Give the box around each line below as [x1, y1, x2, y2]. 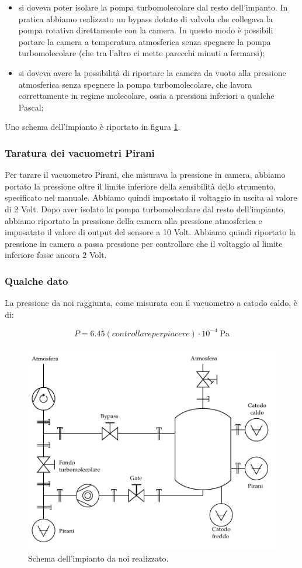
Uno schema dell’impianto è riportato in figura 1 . [5, 121, 180, 133]
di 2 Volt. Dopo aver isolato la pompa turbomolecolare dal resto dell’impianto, [5, 202, 286, 215]
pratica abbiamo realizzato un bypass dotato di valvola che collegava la [18, 12, 273, 25]
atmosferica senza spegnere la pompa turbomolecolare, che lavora [18, 78, 252, 90]
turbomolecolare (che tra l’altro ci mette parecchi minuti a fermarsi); [18, 47, 265, 59]
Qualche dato [5, 273, 68, 288]
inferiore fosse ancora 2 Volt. [5, 249, 107, 261]
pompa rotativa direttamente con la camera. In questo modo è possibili [18, 24, 273, 36]
